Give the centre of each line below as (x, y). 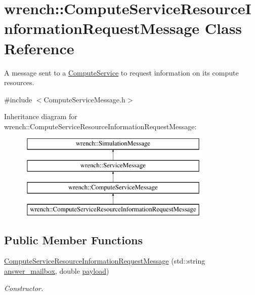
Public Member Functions (73, 239)
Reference (39, 48)
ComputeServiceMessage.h (84, 99)
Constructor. (24, 288)
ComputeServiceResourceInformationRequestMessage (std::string (105, 261)
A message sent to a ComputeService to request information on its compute (121, 72)
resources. (19, 82)
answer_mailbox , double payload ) (57, 271)
